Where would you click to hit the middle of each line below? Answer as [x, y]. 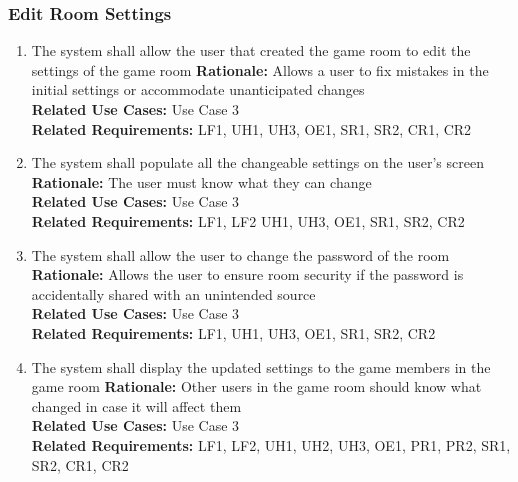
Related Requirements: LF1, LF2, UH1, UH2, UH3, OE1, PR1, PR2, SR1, [271, 444]
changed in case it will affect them [136, 405]
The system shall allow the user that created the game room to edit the [251, 50]
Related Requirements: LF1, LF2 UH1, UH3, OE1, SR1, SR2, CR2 [248, 220]
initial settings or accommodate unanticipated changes [198, 89]
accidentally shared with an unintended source [173, 293]
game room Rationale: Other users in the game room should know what [256, 386]
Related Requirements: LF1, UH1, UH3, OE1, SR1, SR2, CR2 [233, 332]
